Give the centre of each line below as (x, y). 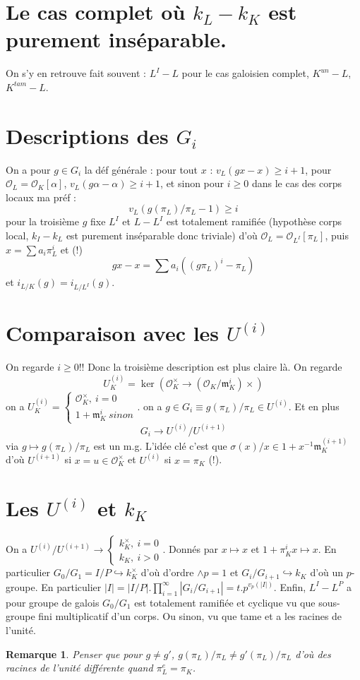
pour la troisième (42, 221)
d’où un (327, 572)
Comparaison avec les (113, 333)
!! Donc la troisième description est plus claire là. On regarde (210, 367)
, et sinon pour (192, 183)
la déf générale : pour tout (141, 169)
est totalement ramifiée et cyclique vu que (225, 602)
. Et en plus (314, 406)
